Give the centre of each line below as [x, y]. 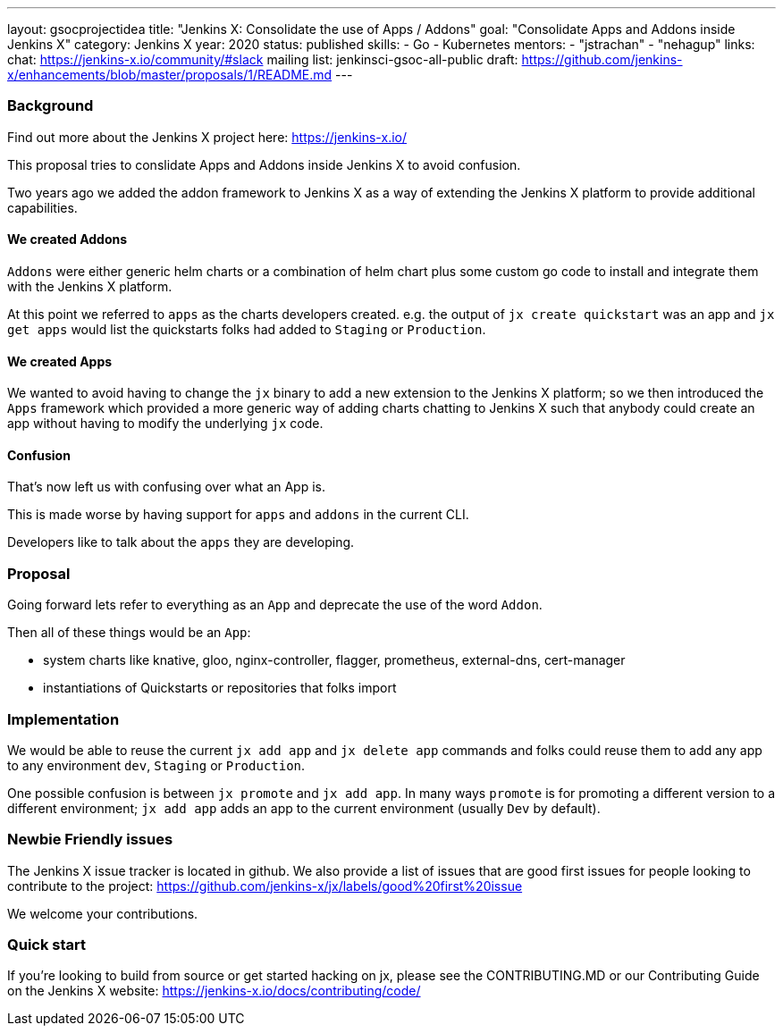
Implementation [63, 719]
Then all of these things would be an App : [129, 633]
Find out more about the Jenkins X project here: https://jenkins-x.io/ [207, 137]
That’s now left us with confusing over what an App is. [167, 487]
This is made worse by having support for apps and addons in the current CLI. [238, 515]
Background [51, 106]
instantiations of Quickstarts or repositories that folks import [220, 688]
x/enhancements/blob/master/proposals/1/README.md [170, 75]
